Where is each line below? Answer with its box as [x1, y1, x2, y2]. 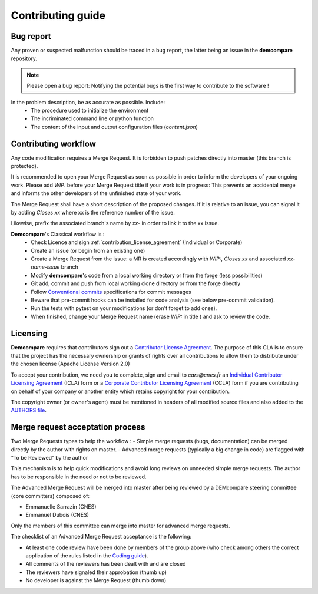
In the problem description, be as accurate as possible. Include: [11, 98, 165, 105]
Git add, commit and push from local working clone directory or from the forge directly [31, 280, 241, 287]
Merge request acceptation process [11, 422, 145, 433]
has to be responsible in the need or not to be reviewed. [11, 473, 147, 480]
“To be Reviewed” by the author [11, 454, 88, 461]
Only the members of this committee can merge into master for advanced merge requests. [11, 522, 231, 529]
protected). [11, 163, 38, 170]
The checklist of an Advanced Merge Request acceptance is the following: [11, 533, 192, 540]
